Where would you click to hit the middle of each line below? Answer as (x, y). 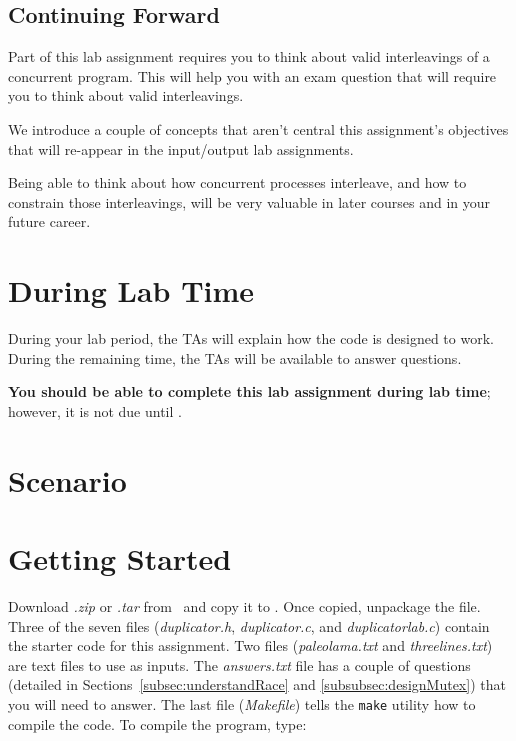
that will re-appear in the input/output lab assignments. (181, 148)
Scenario (67, 479)
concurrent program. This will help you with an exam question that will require (252, 75)
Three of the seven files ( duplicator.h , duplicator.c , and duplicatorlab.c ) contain (249, 625)
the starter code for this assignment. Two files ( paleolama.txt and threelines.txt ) (250, 645)
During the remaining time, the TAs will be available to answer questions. (235, 357)
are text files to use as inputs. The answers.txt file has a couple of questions (239, 664)
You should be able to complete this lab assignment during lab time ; (249, 391)
